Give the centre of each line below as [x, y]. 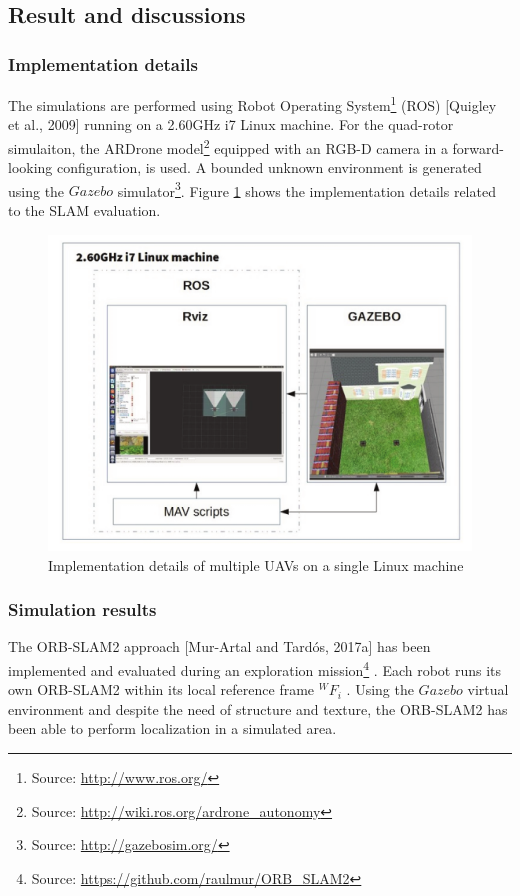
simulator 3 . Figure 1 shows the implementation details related [306, 189]
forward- [478, 147]
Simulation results [82, 609]
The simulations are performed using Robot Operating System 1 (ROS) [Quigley [252, 103]
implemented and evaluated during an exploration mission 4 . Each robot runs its [255, 668]
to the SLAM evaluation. [84, 209]
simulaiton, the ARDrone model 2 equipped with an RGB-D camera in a [228, 146]
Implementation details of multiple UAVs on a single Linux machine [256, 564]
